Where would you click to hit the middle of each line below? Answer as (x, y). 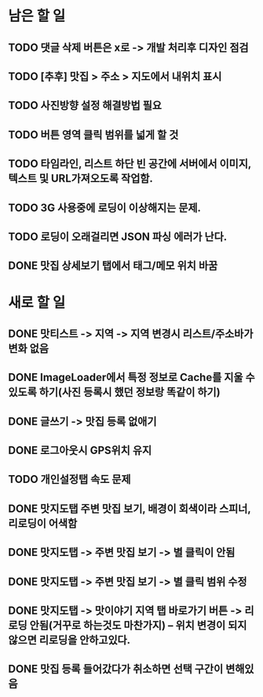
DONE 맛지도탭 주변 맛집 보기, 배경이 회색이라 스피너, (130, 508)
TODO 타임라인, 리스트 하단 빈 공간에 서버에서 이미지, (130, 164)
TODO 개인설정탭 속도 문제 (69, 479)
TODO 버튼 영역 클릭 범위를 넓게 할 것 (93, 134)
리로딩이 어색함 (43, 523)
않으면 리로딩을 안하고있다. (69, 640)
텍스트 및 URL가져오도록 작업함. (80, 178)
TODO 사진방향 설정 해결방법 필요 (85, 105)
